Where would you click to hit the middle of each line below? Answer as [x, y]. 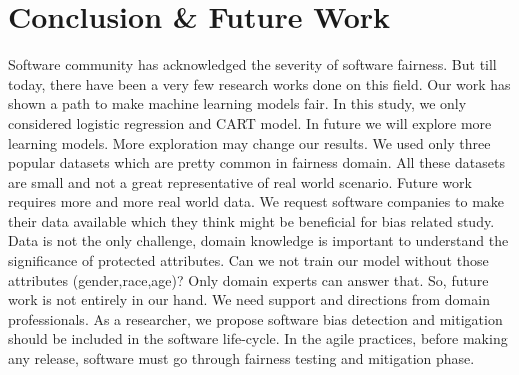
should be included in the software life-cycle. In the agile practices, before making [258, 338]
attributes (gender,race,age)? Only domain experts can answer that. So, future [248, 279]
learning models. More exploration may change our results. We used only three [249, 142]
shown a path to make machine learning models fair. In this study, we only [237, 103]
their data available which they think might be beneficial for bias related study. [251, 220]
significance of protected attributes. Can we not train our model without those [248, 260]
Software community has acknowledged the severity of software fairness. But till [252, 64]
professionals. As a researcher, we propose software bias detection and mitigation [255, 318]
